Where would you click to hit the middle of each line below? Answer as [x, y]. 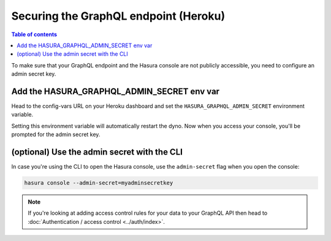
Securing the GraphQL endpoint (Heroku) [118, 16]
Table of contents [34, 34]
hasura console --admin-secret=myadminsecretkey [99, 183]
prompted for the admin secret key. [56, 134]
